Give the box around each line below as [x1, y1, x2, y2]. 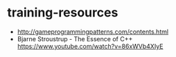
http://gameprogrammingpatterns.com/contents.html [17, 27, 168, 36]
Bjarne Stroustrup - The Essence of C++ [17, 34, 133, 43]
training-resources [7, 5, 118, 21]
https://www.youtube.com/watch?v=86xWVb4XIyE [17, 42, 164, 50]
